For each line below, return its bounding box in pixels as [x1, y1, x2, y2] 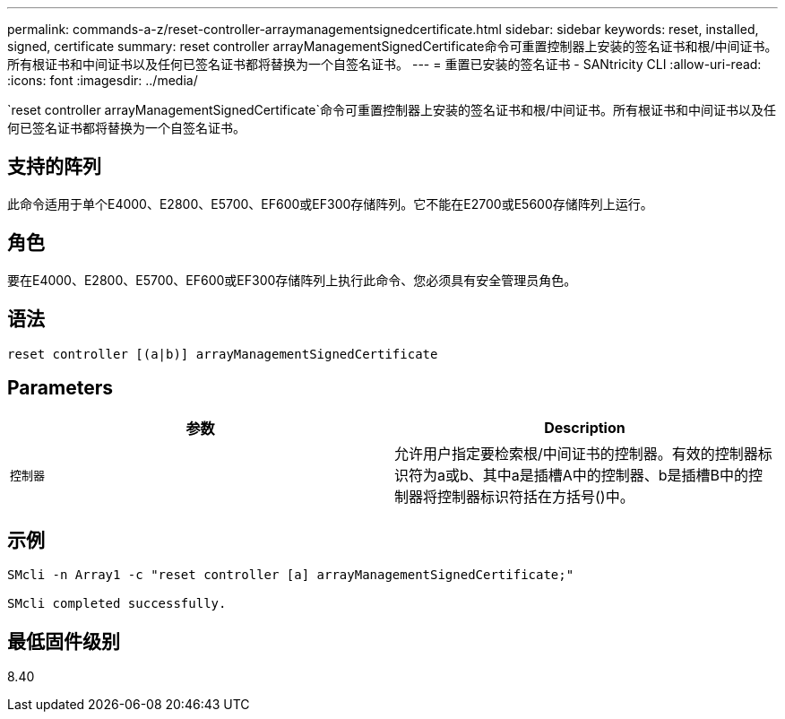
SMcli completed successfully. [7, 596, 227, 611]
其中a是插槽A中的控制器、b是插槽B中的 [482, 466, 749, 485]
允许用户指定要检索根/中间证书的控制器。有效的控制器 [394, 445, 758, 463]
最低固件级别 [7, 629, 120, 653]
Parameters [7, 376, 113, 399]
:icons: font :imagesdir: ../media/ [7, 73, 198, 88]
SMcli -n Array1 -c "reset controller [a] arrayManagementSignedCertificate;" [7, 567, 574, 583]
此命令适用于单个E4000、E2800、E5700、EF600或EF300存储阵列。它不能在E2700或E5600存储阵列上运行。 [7, 195, 653, 212]
